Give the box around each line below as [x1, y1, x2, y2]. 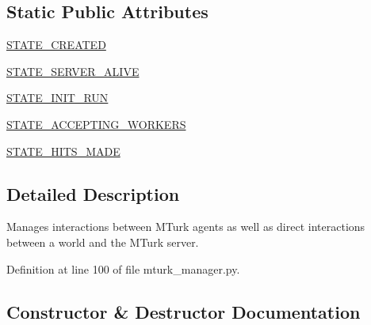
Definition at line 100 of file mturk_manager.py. [6, 260, 240, 277]
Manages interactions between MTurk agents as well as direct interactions [6, 218, 365, 235]
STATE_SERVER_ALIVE [6, 62, 140, 79]
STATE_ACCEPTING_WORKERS [6, 115, 186, 132]
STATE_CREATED [6, 36, 106, 53]
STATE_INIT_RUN [6, 89, 109, 106]
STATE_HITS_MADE [6, 142, 120, 159]
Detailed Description [6, 181, 180, 206]
